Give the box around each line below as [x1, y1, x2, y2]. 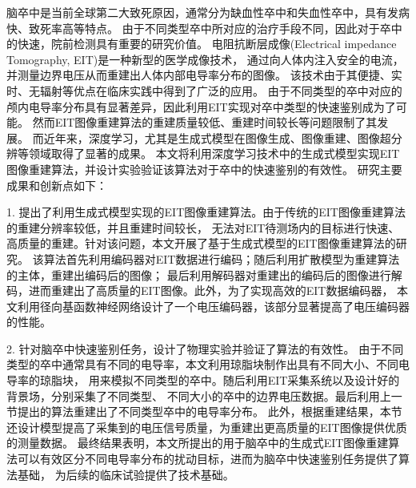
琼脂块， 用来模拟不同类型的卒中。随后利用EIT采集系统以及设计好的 [39, 372, 400, 389]
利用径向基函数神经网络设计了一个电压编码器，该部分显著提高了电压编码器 [17, 297, 410, 314]
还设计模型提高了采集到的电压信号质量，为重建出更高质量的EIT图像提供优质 [6, 418, 407, 435]
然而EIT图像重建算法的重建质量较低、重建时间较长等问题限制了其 [32, 114, 378, 131]
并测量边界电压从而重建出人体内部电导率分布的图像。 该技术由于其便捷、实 [6, 67, 402, 83]
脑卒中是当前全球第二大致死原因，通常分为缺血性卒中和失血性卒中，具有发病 [6, 4, 410, 20]
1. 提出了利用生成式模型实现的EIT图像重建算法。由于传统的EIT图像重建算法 [6, 204, 406, 220]
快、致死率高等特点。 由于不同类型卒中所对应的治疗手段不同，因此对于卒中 [6, 19, 402, 36]
